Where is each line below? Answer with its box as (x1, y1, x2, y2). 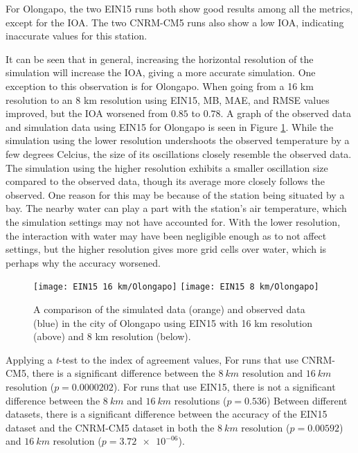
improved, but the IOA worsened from (6, 106, 168, 121)
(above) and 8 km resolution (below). (33, 329, 191, 344)
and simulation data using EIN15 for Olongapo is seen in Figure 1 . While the (6, 119, 334, 134)
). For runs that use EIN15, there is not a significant (113, 379, 336, 393)
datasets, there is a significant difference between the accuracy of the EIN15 (6, 407, 328, 421)
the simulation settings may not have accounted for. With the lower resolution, (6, 214, 341, 229)
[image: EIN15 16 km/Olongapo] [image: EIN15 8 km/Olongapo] (33, 282, 319, 292)
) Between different (267, 393, 348, 407)
